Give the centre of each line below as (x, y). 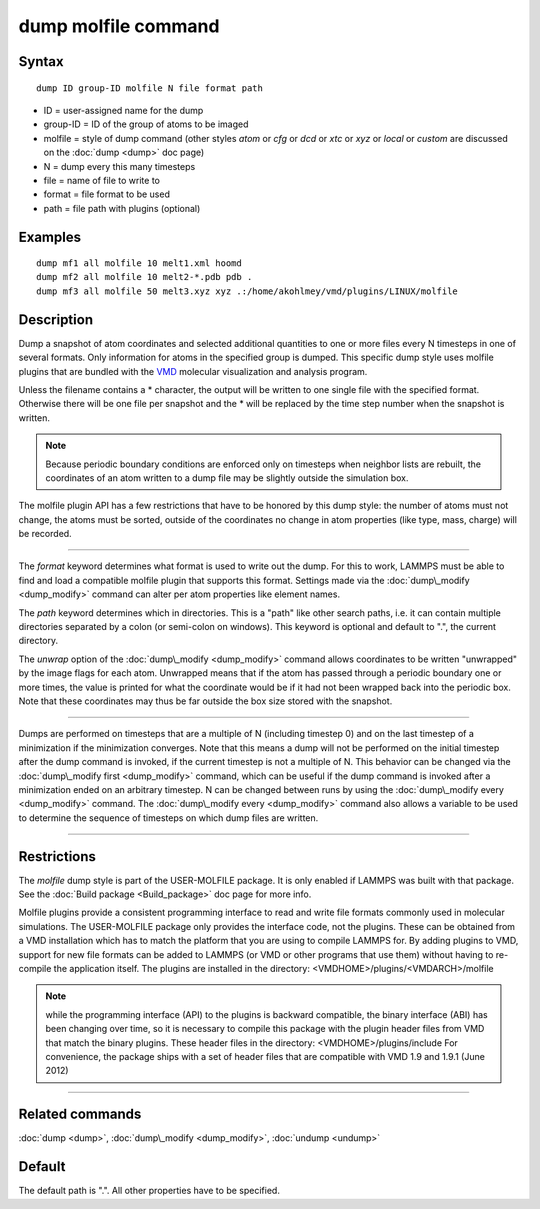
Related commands (80, 1114)
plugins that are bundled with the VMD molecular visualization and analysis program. (193, 371)
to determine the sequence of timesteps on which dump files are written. (168, 817)
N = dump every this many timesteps (119, 166)
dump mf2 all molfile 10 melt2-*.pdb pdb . (144, 277)
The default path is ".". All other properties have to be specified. (149, 1191)
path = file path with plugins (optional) (122, 208)
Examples (50, 236)
